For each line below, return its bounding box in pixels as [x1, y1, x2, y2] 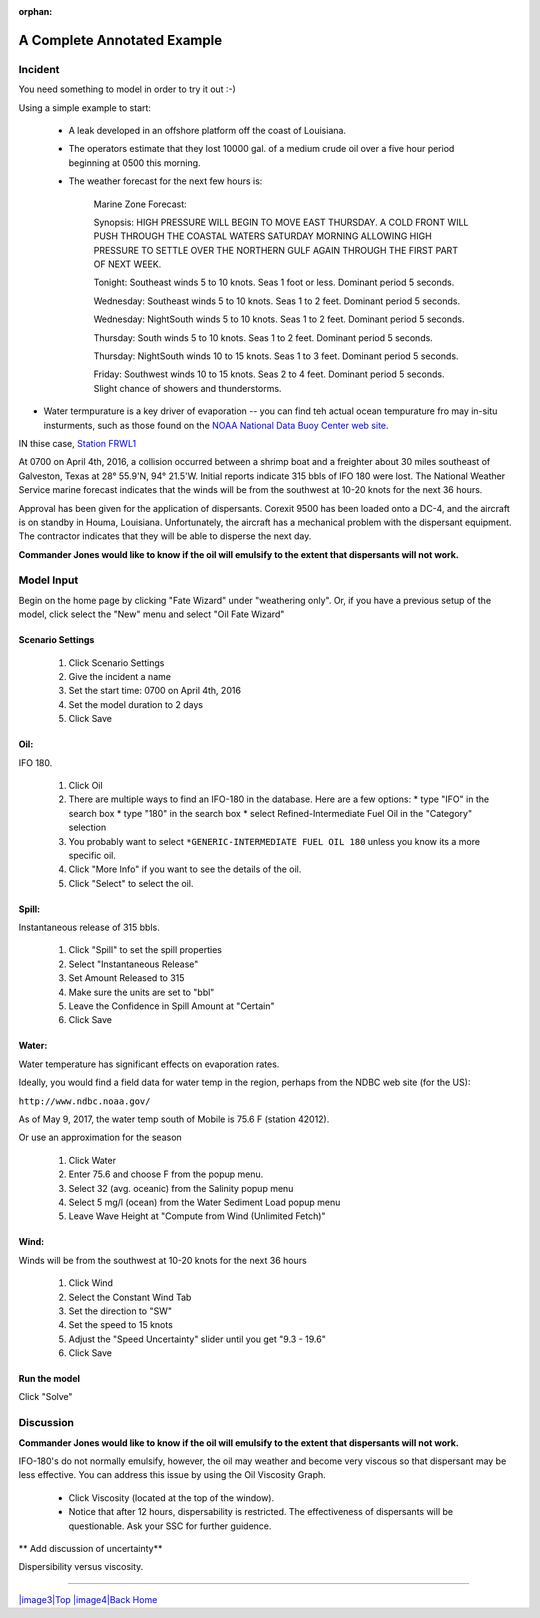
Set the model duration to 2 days [68, 698, 204, 710]
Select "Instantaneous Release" [68, 958, 199, 970]
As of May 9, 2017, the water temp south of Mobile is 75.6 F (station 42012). [18, 1113, 330, 1125]
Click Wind [68, 1277, 114, 1289]
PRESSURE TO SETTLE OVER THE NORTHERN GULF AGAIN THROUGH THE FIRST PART [93, 244, 459, 256]
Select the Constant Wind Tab [68, 1291, 192, 1303]
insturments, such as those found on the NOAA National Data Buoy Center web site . [43, 419, 389, 431]
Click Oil [68, 779, 104, 791]
